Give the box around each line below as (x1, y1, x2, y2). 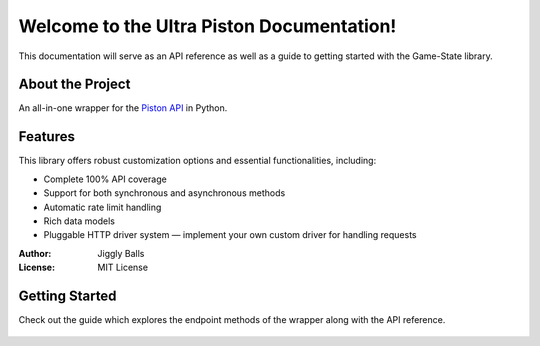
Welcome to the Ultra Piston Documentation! (18, 15, 397, 37)
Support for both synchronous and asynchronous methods (43, 187, 286, 199)
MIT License (97, 261, 149, 274)
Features (18, 128, 75, 145)
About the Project (18, 76, 131, 93)
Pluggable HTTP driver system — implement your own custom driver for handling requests (43, 229, 417, 241)
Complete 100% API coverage (43, 173, 167, 185)
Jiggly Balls (97, 247, 145, 259)
